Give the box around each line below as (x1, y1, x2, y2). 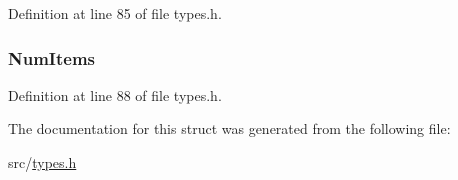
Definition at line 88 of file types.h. (8, 84, 222, 105)
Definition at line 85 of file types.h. (8, 3, 222, 23)
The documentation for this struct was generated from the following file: (8, 118, 451, 139)
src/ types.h (8, 152, 77, 172)
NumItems (8, 45, 96, 70)
